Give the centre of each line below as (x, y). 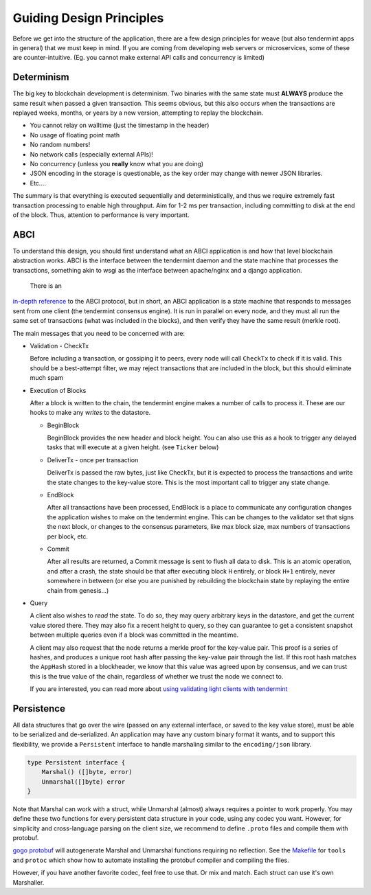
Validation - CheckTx (59, 345)
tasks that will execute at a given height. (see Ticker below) (133, 447)
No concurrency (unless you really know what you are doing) (117, 163)
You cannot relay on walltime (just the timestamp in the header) (120, 125)
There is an (46, 286)
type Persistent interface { (76, 762)
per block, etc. (68, 536)
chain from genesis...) (78, 590)
